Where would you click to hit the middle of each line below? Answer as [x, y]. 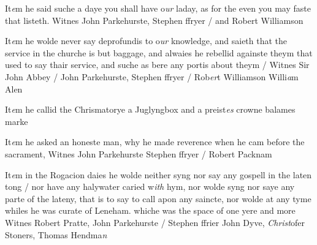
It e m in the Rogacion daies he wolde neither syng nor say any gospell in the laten [158, 174]
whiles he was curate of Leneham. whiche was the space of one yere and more [150, 210]
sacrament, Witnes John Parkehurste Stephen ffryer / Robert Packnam [139, 153]
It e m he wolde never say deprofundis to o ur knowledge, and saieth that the [146, 41]
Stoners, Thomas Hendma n [56, 234]
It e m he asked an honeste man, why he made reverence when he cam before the [155, 142]
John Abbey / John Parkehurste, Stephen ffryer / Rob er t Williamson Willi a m [152, 76]
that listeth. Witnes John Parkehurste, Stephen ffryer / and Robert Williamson [154, 20]
